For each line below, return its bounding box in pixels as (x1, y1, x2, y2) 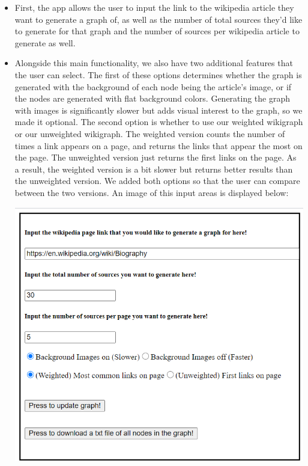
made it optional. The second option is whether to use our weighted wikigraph (14, 115, 303, 128)
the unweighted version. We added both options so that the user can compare (14, 174, 300, 187)
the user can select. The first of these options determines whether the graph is (14, 68, 302, 81)
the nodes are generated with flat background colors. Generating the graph (14, 92, 291, 105)
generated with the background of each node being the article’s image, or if (14, 80, 292, 93)
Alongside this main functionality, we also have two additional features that (14, 57, 293, 69)
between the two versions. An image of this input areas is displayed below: (14, 186, 289, 198)
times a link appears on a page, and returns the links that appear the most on (14, 139, 303, 152)
